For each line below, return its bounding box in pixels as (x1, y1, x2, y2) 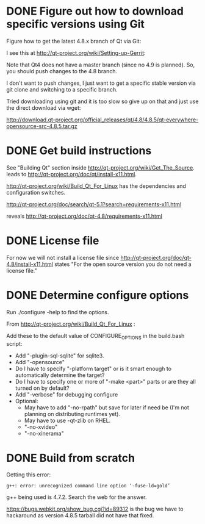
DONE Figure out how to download (6, 4, 184, 18)
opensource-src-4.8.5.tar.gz (6, 122, 77, 129)
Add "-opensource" (15, 358, 65, 365)
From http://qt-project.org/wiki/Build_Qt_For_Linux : (6, 320, 135, 328)
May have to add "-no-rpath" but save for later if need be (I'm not (24, 404, 189, 411)
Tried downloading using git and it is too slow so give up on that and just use (6, 98, 199, 105)
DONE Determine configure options (6, 289, 189, 302)
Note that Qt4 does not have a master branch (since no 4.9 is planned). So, (6, 61, 195, 68)
